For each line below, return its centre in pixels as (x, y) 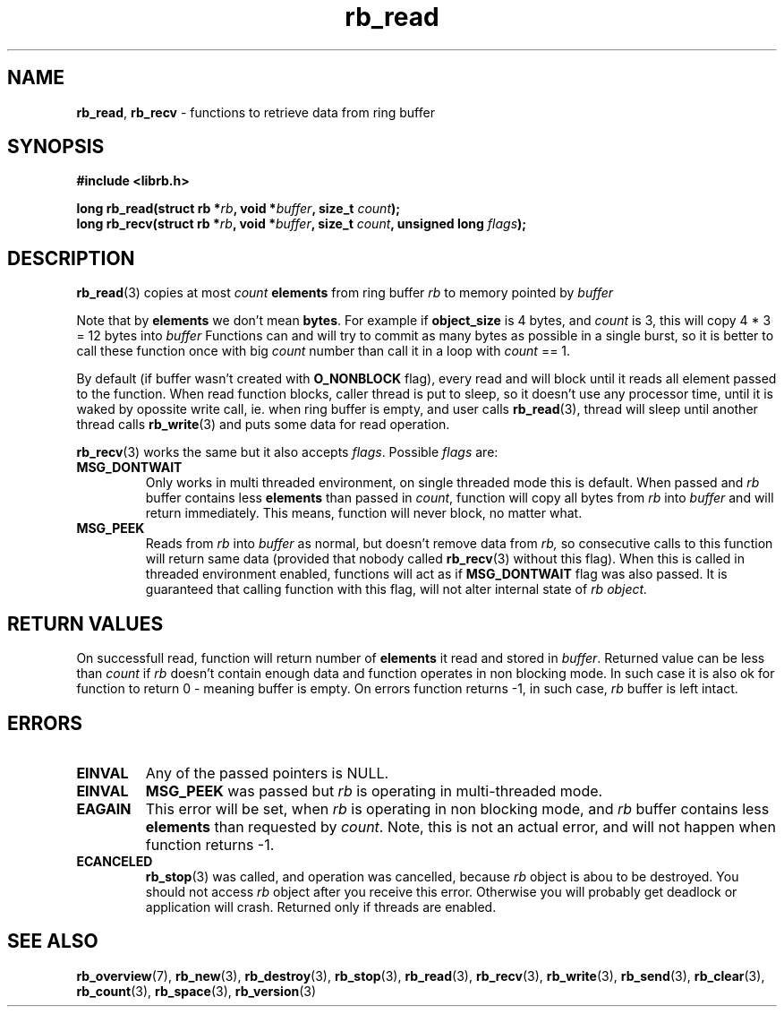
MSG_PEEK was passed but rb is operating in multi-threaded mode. (374, 791)
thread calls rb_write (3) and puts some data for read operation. (263, 425)
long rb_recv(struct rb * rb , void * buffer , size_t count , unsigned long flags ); (302, 224)
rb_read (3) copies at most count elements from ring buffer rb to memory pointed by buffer (345, 293)
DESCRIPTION (71, 258)
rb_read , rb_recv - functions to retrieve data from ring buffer (256, 112)
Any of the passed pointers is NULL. (267, 773)
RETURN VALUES (85, 623)
